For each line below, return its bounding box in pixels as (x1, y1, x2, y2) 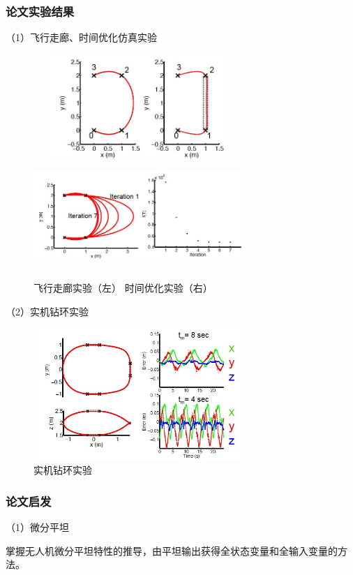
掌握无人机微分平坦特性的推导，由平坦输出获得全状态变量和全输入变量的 (6, 543, 338, 558)
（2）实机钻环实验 (6, 304, 89, 318)
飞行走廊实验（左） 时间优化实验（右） (33, 281, 213, 295)
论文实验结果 (6, 2, 75, 20)
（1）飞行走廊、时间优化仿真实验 (6, 30, 157, 45)
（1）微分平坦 (6, 519, 69, 534)
